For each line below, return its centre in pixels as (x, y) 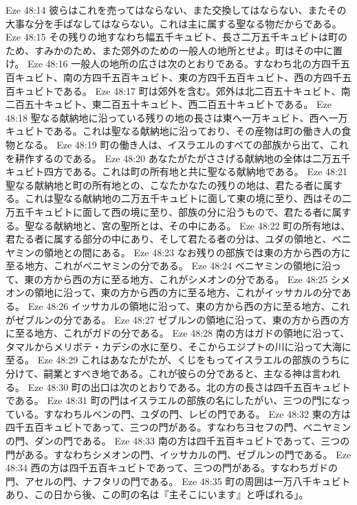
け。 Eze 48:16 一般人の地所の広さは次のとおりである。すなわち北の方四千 (173, 64)
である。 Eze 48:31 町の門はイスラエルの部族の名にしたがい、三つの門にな (173, 400)
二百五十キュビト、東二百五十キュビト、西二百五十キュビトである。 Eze (169, 104)
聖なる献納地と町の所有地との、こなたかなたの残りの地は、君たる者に (164, 184)
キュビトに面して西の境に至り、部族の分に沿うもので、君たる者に (183, 211)
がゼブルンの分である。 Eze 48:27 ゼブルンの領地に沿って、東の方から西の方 (177, 319)
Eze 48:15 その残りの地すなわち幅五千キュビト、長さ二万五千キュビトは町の (176, 37)
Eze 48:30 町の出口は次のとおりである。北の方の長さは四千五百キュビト (189, 386)
